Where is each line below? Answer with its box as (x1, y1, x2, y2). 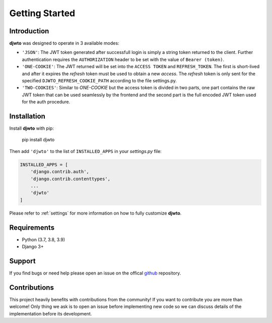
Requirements (9, 223, 55, 232)
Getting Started (9, 8, 76, 19)
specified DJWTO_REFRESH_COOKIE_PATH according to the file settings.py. (22, 78, 177, 84)
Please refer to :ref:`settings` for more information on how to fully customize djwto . (9, 210, 182, 216)
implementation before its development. (9, 310, 92, 316)
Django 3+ (22, 244, 44, 250)
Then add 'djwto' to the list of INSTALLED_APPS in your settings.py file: (9, 148, 162, 154)
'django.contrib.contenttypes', (30, 176, 111, 182)
